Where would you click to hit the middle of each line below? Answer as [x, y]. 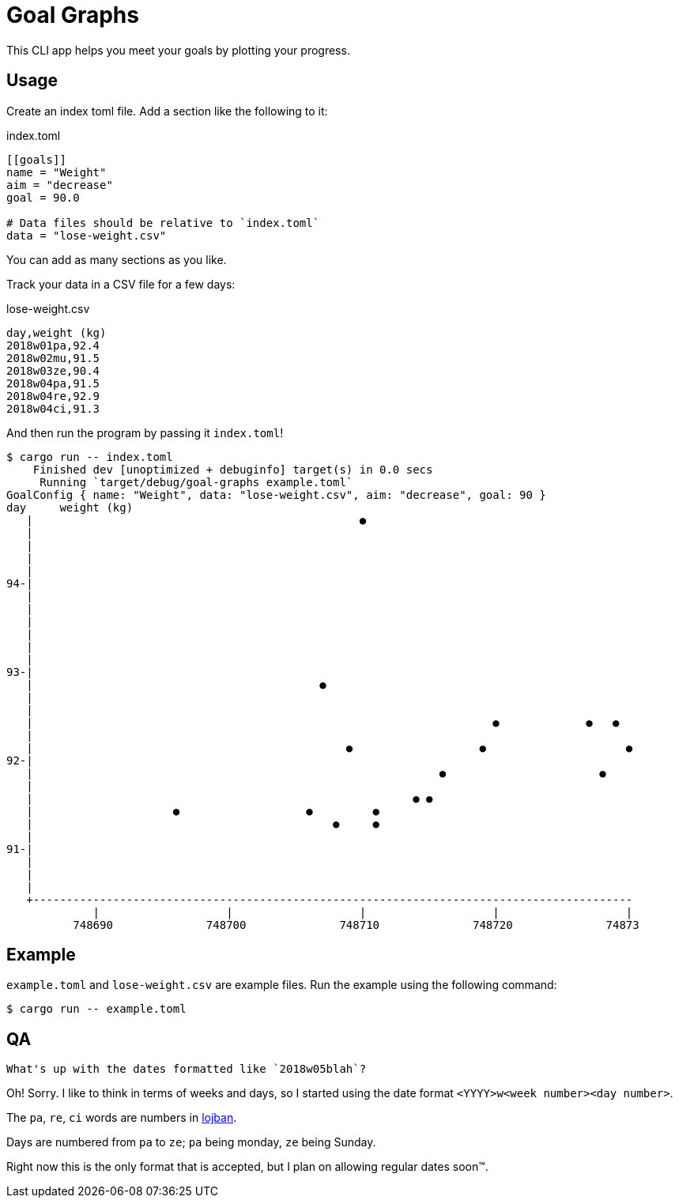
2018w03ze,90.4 [53, 370]
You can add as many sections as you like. [117, 259]
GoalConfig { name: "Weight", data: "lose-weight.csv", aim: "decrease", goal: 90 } [276, 494]
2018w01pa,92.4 [53, 345]
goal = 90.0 [43, 197]
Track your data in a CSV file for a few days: [121, 284]
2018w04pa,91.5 [53, 383]
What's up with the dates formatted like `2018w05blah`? [187, 1069]
